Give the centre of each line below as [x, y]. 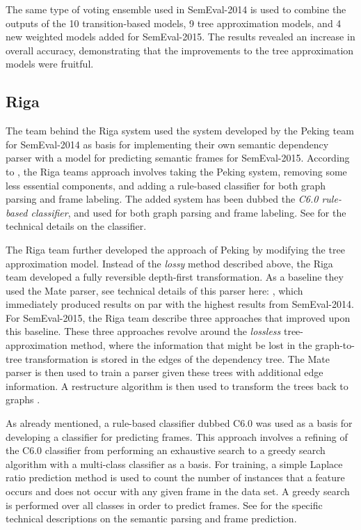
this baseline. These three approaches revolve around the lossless [143, 331]
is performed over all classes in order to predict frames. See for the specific [164, 505]
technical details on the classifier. [76, 226]
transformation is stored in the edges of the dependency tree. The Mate [177, 358]
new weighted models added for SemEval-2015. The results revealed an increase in [180, 37]
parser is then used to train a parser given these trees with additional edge [165, 372]
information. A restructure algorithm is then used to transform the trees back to [177, 385]
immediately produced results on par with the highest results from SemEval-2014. [180, 304]
